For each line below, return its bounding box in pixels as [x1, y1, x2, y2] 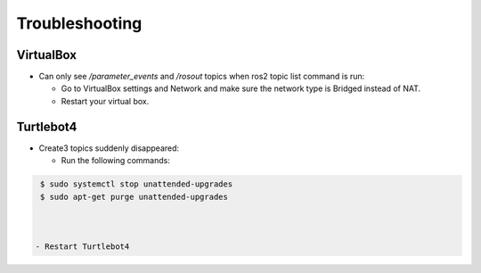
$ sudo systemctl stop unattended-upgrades [40, 179, 233, 189]
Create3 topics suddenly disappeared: [38, 143, 180, 153]
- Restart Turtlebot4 [35, 242, 130, 252]
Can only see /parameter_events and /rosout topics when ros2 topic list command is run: [38, 71, 365, 82]
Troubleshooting [16, 13, 143, 33]
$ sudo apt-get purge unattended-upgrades [40, 192, 229, 202]
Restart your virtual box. [61, 95, 150, 106]
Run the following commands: [61, 155, 171, 166]
